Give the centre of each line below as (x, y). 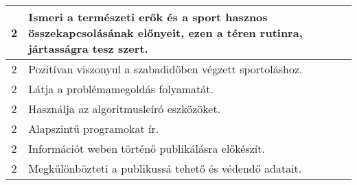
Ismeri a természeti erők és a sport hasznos (148, 17)
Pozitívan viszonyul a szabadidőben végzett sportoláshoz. (165, 69)
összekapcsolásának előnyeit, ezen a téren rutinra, (165, 33)
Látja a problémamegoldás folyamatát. (121, 89)
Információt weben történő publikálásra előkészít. (147, 148)
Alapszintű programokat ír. (94, 128)
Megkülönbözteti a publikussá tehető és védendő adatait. (165, 168)
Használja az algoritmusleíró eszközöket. (125, 109)
